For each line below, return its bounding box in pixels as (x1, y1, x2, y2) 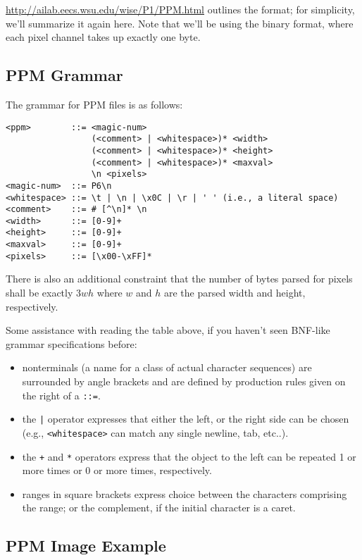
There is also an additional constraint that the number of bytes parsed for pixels (6, 271, 353, 286)
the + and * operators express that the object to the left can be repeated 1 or (22, 449, 356, 463)
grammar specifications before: (6, 336, 137, 351)
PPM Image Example (6, 535, 166, 556)
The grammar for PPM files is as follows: (6, 97, 183, 111)
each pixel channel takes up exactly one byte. (6, 30, 201, 44)
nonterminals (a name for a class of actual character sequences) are (22, 360, 312, 375)
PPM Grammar (6, 64, 123, 86)
